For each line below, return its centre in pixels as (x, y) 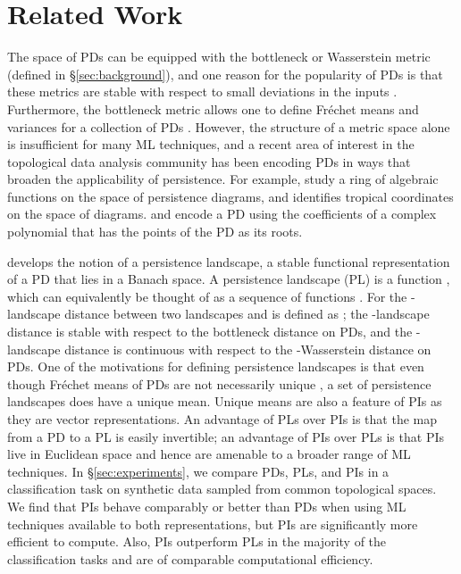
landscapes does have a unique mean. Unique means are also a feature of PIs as (225, 401)
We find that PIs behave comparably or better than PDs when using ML (207, 506)
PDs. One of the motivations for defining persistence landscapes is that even (216, 366)
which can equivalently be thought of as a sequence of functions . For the (207, 296)
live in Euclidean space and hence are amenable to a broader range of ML (209, 454)
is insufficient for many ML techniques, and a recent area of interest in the (211, 144)
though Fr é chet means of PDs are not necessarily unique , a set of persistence (219, 383)
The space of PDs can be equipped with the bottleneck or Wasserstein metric (219, 57)
